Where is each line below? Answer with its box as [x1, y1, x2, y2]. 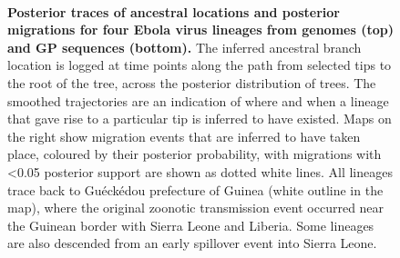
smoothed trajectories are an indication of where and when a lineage [7, 91, 389, 110]
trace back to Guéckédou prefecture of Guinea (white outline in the [7, 180, 384, 199]
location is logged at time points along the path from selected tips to [7, 55, 392, 74]
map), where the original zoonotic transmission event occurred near [7, 198, 385, 217]
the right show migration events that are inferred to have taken [7, 126, 361, 145]
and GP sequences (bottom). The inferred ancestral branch [7, 37, 362, 56]
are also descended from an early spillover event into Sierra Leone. [7, 233, 377, 253]
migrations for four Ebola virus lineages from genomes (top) [7, 20, 394, 39]
